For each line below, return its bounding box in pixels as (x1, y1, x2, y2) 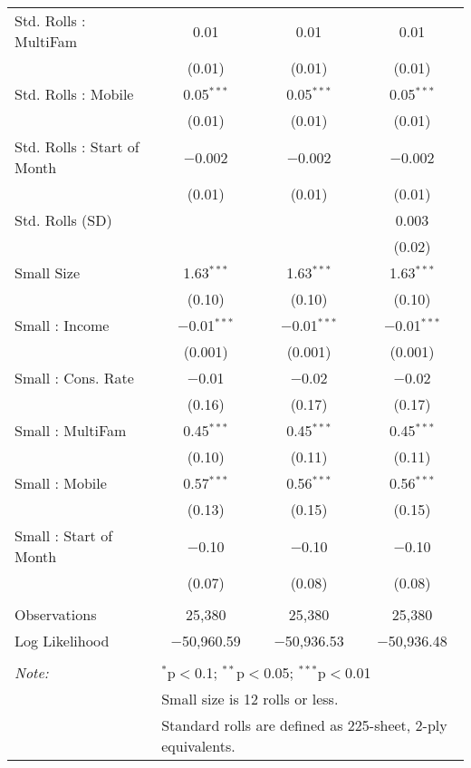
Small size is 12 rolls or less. (161, 688, 339, 709)
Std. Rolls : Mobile (14, 83, 134, 104)
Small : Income (14, 315, 110, 335)
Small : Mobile (14, 472, 107, 493)
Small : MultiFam (14, 420, 127, 441)
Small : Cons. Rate (14, 367, 134, 388)
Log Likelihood (14, 630, 110, 651)
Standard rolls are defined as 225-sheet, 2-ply (161, 715, 447, 735)
